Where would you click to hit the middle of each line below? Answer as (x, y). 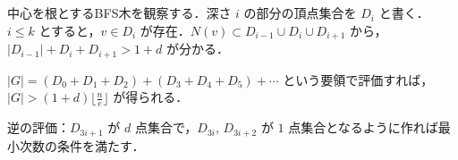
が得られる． (151, 97)
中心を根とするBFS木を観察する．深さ (119, 13)
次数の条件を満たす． (82, 145)
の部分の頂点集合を (300, 13)
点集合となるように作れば (363, 127)
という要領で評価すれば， (358, 79)
